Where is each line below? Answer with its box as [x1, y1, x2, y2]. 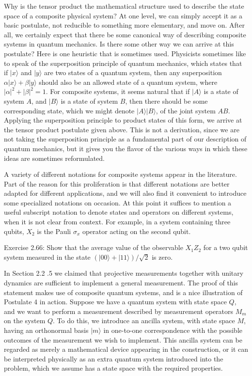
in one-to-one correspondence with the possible [103, 325, 242, 335]
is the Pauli [37, 226, 71, 236]
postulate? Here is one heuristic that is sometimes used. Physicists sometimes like [4, 48, 246, 58]
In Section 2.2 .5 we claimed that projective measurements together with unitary [4, 268, 244, 278]
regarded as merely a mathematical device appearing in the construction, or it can [4, 344, 248, 354]
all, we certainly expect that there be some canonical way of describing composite [4, 29, 246, 39]
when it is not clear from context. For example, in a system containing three [4, 217, 231, 227]
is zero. [152, 251, 173, 262]
